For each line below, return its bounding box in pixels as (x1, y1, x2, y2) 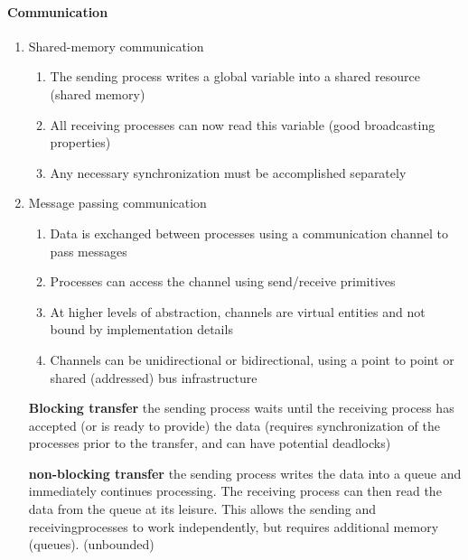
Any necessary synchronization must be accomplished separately (50, 163, 407, 182)
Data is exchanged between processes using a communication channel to (50, 223, 448, 242)
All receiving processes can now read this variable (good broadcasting (50, 115, 435, 134)
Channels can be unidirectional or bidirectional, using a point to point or (50, 350, 454, 369)
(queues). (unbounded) (28, 535, 154, 554)
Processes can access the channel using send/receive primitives (50, 272, 396, 291)
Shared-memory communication (28, 36, 204, 55)
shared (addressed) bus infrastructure (50, 368, 257, 387)
